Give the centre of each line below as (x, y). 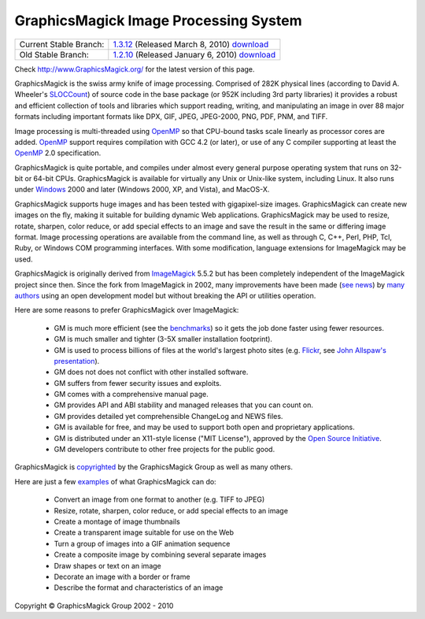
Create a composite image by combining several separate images (160, 554)
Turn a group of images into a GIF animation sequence (142, 543)
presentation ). (77, 361)
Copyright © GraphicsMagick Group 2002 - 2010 (94, 606)
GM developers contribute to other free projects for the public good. (164, 450)
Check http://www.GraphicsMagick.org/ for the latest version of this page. (135, 69)
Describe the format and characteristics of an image (139, 587)
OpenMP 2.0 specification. (58, 153)
